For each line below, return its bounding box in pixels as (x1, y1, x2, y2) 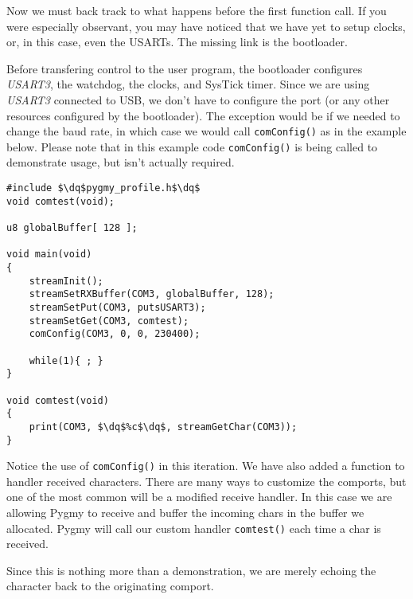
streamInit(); (29, 275, 103, 287)
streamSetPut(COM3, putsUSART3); (29, 301, 206, 313)
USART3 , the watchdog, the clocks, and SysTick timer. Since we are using (6, 76, 370, 92)
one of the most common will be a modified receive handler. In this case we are (6, 488, 392, 505)
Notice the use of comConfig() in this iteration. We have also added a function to (6, 457, 405, 474)
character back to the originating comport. (6, 577, 214, 594)
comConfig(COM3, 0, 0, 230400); (29, 328, 201, 340)
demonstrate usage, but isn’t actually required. (6, 154, 235, 170)
